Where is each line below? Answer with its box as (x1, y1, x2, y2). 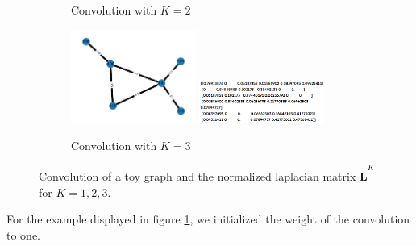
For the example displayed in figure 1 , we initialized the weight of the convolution (6, 211, 410, 227)
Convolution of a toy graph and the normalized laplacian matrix (39, 167, 356, 184)
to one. (6, 226, 40, 243)
